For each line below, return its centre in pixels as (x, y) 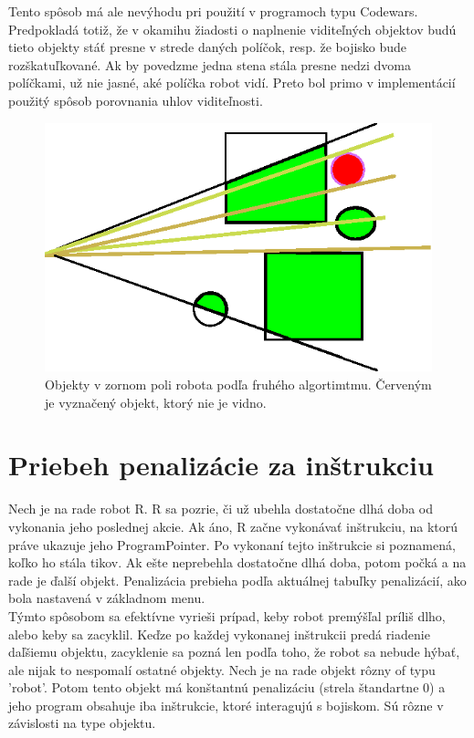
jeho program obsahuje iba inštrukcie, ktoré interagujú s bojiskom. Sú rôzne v (226, 705)
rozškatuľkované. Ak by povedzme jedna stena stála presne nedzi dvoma (210, 64)
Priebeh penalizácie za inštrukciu (221, 465)
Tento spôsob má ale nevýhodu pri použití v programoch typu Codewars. (213, 11)
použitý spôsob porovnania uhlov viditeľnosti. (136, 100)
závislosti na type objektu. (82, 723)
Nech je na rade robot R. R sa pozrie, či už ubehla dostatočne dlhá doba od (221, 509)
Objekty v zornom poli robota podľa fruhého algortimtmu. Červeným (238, 385)
